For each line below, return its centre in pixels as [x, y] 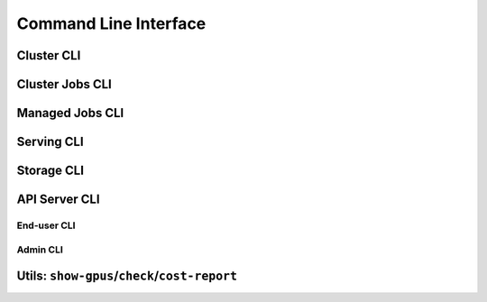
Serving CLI [51, 142]
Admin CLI [40, 250]
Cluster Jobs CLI [64, 84]
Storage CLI [51, 171]
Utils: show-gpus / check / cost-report [127, 276]
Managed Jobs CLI [70, 113]
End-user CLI [46, 225]
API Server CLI [58, 200]
